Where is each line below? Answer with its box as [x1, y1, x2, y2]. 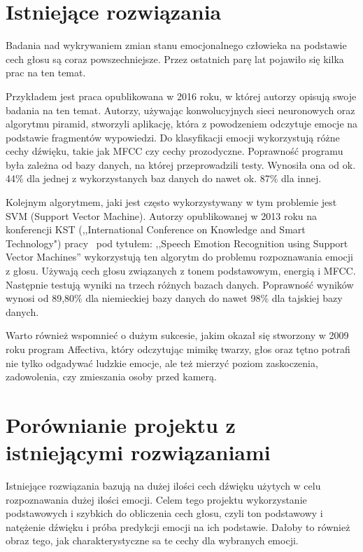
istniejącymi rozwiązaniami [6, 438, 271, 467]
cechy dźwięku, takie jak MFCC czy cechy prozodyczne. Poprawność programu [6, 144, 343, 158]
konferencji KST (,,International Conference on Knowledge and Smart [6, 222, 306, 237]
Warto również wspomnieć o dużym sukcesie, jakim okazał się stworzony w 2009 [6, 328, 349, 343]
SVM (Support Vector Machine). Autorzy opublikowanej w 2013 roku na [6, 208, 318, 223]
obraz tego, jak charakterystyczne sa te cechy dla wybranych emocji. [6, 533, 299, 548]
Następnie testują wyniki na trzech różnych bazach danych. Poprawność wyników [6, 277, 354, 291]
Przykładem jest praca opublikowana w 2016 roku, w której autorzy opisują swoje [6, 88, 357, 103]
